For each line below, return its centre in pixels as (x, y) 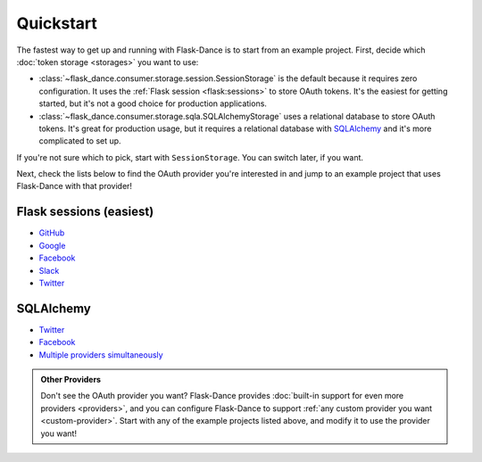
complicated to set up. (80, 141)
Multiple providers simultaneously (101, 355)
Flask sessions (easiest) (85, 212)
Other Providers (71, 379)
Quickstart (57, 23)
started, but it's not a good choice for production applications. (153, 103)
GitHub (52, 233)
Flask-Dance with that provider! (75, 186)
